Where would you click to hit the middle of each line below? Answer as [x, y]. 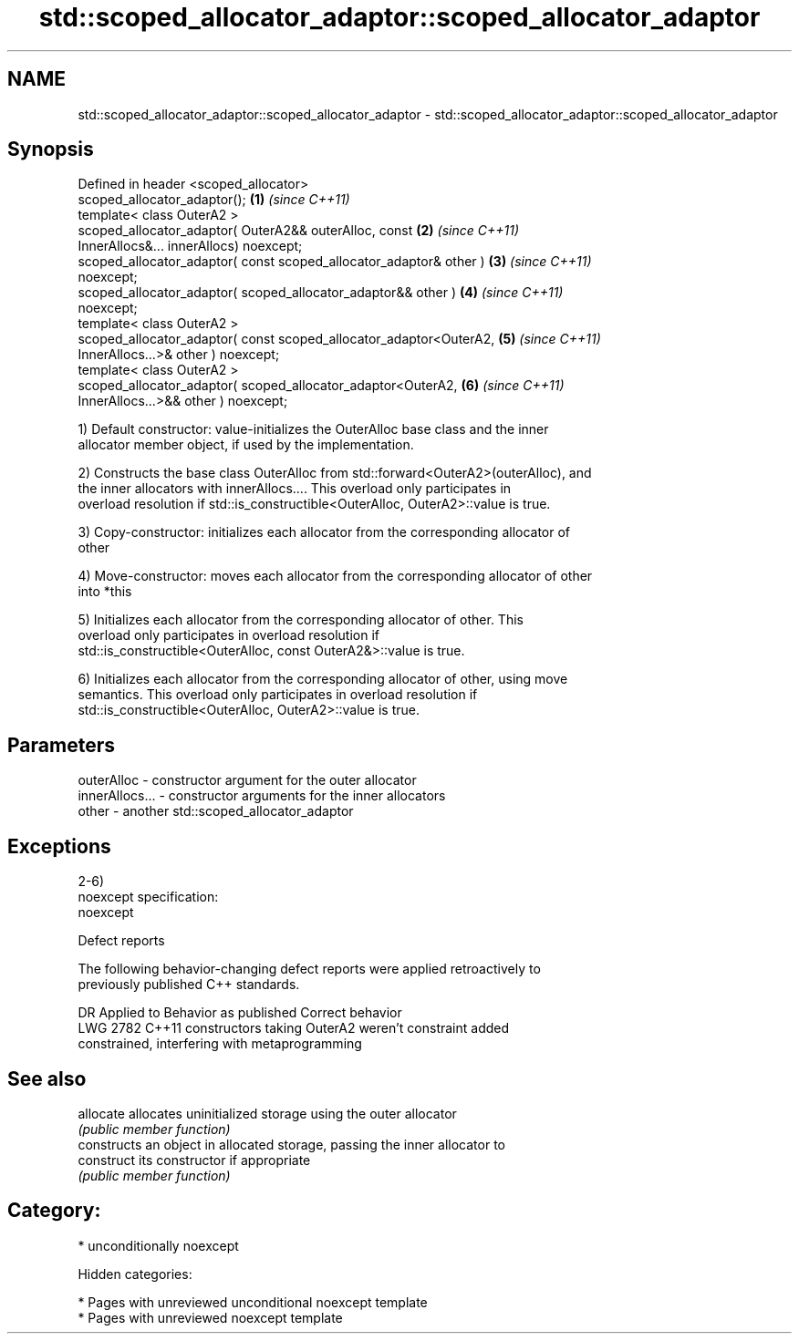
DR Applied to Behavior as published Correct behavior [240, 1013]
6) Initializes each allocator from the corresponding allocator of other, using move [323, 679]
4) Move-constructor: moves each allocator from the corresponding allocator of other [335, 576]
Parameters [61, 745]
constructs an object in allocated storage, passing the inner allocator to [291, 1144]
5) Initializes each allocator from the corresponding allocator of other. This [301, 620]
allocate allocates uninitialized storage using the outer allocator [267, 1113]
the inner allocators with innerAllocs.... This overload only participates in [295, 489]
